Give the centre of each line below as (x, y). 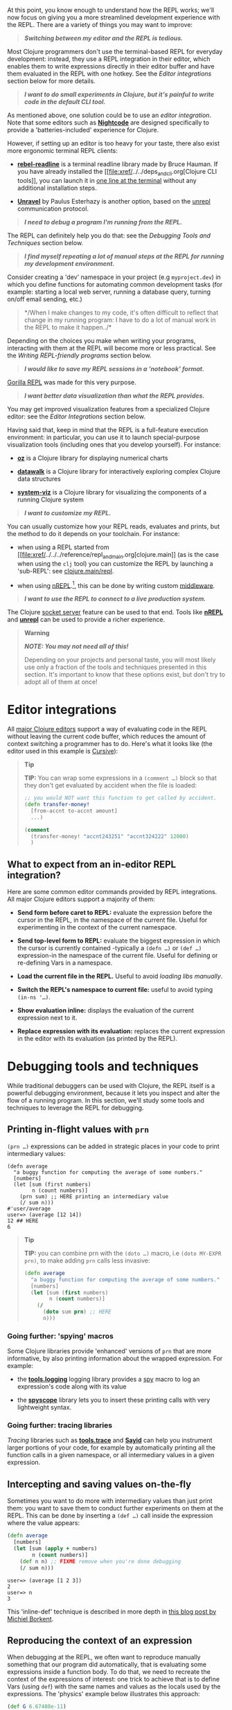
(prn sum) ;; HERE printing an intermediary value (94, 1196)
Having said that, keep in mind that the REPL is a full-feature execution (108, 429)
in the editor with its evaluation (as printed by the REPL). (97, 1039)
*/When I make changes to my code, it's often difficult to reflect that (121, 312)
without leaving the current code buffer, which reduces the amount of (106, 736)
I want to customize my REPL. (68, 513)
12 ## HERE (23, 1221)
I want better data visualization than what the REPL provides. (114, 395)
